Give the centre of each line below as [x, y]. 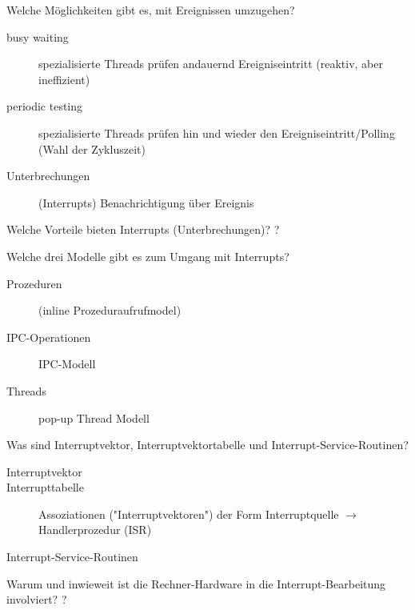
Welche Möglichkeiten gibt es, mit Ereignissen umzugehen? [151, 10]
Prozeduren [34, 283]
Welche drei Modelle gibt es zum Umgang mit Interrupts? [148, 256]
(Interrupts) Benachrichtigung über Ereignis [146, 202]
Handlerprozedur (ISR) [95, 530]
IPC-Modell [67, 364]
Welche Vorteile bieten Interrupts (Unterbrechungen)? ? [143, 229]
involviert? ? [37, 599]
